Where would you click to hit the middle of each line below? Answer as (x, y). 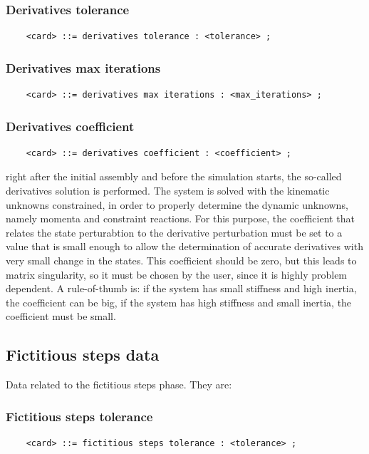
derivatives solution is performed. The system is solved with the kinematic (168, 191)
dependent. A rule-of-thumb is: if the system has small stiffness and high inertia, (181, 288)
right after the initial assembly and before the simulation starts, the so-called (174, 176)
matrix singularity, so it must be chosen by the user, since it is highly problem (177, 274)
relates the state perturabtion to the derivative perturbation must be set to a (174, 232)
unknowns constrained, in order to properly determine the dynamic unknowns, (177, 204)
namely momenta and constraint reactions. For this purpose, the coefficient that (180, 218)
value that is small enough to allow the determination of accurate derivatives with (184, 246)
